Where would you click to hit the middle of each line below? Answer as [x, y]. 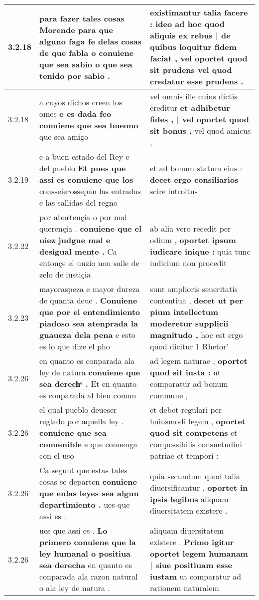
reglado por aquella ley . [82, 421]
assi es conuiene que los [86, 179]
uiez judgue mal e [75, 240]
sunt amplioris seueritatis [194, 289]
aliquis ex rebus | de [190, 35]
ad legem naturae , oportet [199, 361]
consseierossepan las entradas [90, 191]
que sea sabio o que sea [86, 64]
